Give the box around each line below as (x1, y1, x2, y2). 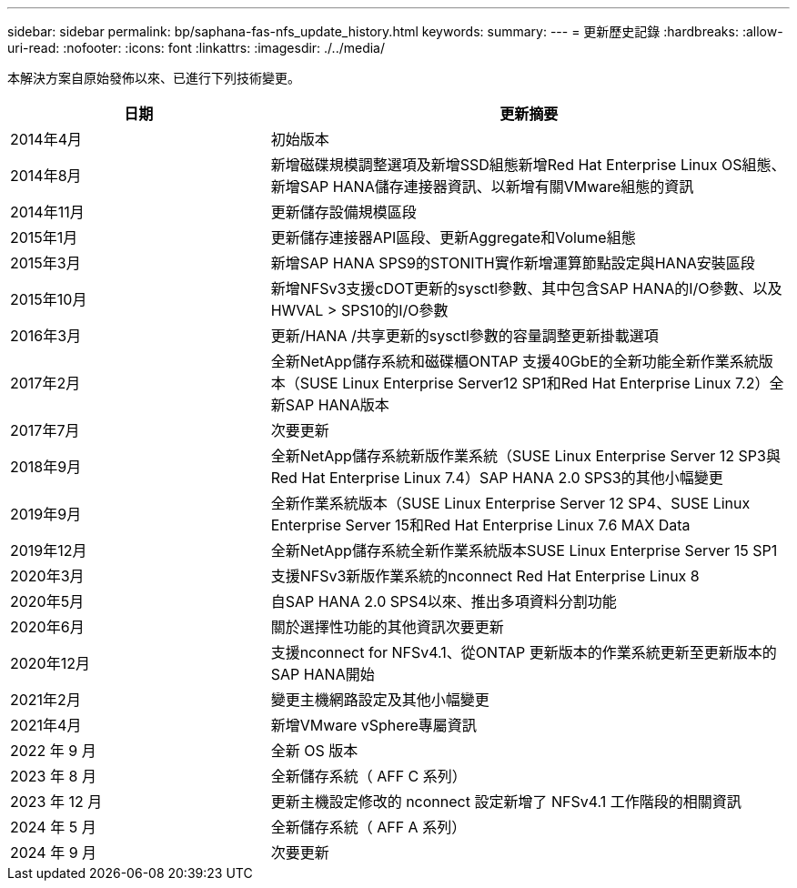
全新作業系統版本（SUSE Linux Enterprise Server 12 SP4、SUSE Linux (270, 494, 751, 512)
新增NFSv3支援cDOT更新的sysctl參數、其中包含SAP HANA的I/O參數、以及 (270, 279, 782, 298)
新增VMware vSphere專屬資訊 (270, 716, 477, 734)
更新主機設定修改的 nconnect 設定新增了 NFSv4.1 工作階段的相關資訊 (270, 792, 742, 811)
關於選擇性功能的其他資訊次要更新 (270, 618, 504, 636)
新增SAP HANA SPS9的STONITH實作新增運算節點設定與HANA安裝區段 (270, 254, 755, 272)
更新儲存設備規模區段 (270, 203, 417, 221)
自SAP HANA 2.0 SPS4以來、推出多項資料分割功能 (270, 592, 617, 610)
